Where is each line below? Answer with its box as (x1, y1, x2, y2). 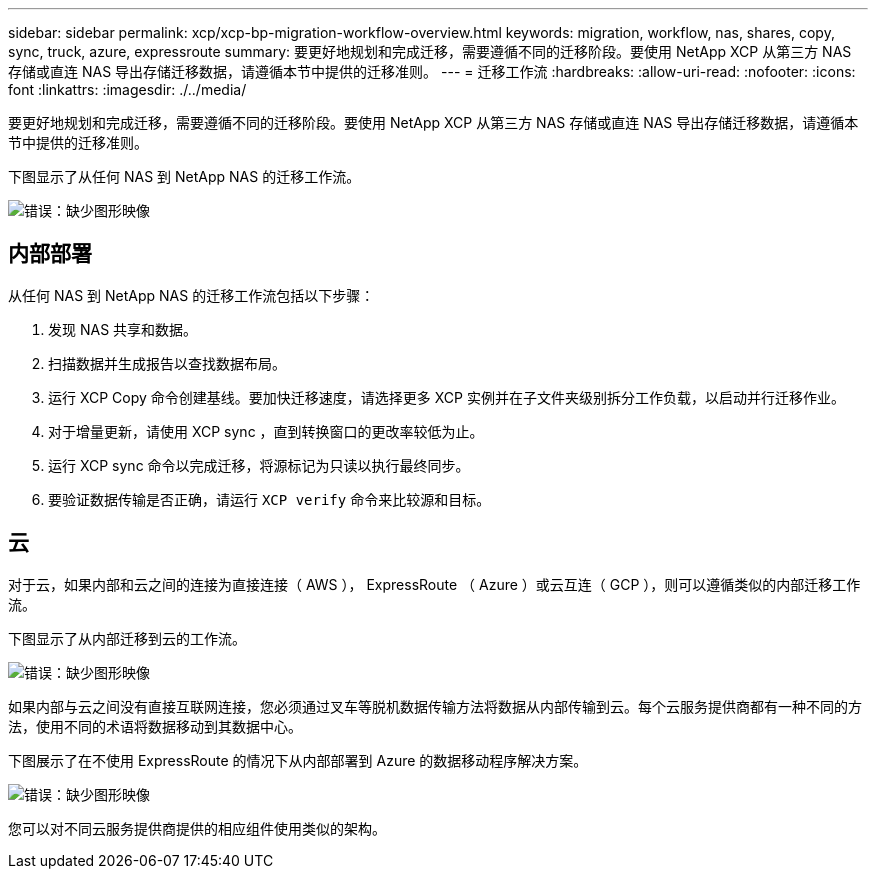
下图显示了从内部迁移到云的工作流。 (8, 629, 246, 647)
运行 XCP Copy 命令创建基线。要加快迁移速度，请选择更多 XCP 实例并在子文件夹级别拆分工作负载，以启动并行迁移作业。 (48, 388, 845, 406)
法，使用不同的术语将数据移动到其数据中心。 (8, 717, 302, 735)
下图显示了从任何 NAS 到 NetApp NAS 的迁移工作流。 (8, 168, 361, 185)
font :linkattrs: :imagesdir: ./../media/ (8, 81, 247, 98)
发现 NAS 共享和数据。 (48, 320, 198, 338)
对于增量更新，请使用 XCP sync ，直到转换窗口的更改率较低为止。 (48, 422, 484, 440)
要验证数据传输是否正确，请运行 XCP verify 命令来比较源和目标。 (48, 490, 491, 508)
